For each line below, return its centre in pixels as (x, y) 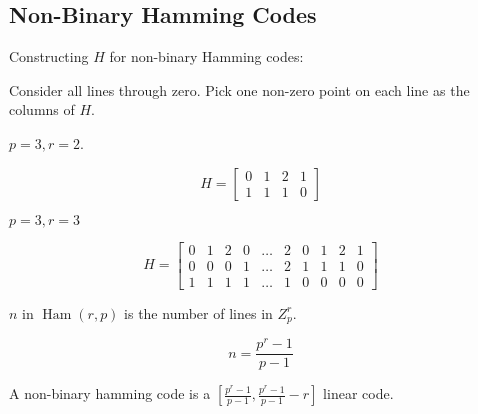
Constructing (49, 56)
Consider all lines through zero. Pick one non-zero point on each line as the (239, 89)
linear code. (358, 393)
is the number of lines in (198, 312)
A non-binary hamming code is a (110, 393)
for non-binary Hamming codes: (206, 56)
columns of (42, 109)
